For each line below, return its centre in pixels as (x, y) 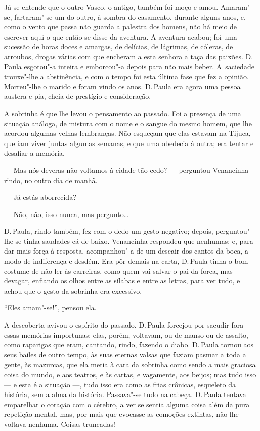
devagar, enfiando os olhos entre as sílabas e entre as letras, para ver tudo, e (122, 281)
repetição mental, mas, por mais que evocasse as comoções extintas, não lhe (121, 414)
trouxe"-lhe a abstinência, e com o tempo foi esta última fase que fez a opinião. (126, 76)
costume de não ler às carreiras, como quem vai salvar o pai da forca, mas (118, 271)
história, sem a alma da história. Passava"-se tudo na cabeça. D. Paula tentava (125, 394)
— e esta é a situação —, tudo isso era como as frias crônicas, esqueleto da (120, 384)
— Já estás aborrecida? (40, 197)
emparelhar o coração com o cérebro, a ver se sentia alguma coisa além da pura (127, 404)
